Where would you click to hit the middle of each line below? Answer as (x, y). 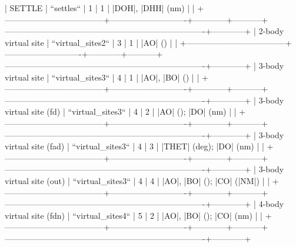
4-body (271, 204)
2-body (271, 31)
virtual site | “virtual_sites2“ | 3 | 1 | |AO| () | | (91, 42)
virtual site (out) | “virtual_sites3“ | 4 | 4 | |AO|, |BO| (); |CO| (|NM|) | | (137, 180)
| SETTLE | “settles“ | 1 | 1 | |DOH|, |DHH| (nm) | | (100, 8)
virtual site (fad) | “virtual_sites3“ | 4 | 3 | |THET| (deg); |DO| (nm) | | (134, 146)
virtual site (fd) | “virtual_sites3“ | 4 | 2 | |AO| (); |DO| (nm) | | (121, 111)
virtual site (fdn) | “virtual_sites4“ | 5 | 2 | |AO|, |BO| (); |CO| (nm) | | (134, 215)
